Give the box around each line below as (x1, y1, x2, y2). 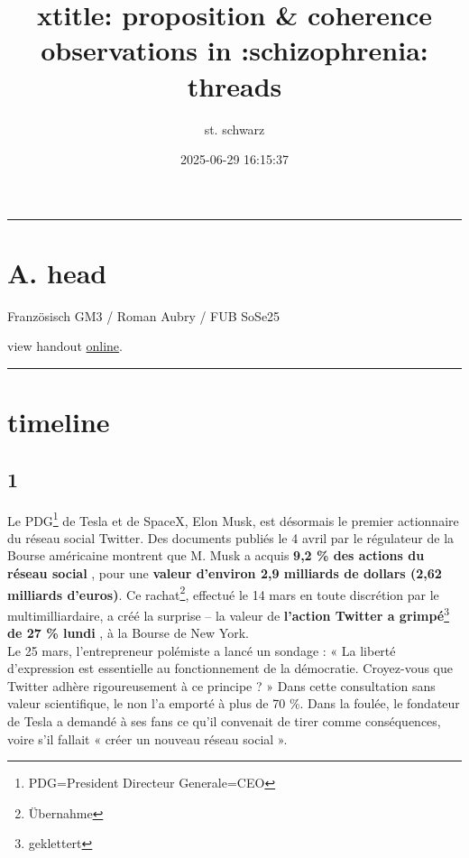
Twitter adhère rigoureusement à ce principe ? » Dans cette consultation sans (7, 676, 436, 695)
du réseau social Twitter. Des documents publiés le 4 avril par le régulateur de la (7, 528, 455, 547)
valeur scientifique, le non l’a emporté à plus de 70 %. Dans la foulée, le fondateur (7, 694, 460, 713)
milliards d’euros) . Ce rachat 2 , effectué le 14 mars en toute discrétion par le (7, 582, 439, 604)
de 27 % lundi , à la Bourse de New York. (7, 623, 249, 642)
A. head (7, 254, 107, 291)
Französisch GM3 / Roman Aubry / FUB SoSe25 (7, 306, 280, 325)
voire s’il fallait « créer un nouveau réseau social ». (7, 729, 288, 748)
